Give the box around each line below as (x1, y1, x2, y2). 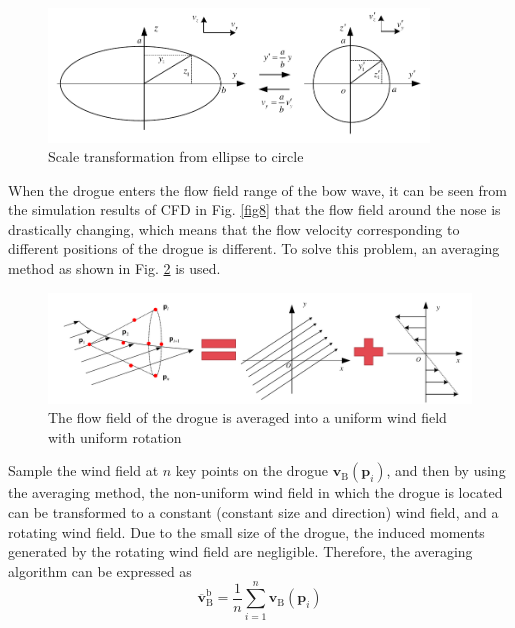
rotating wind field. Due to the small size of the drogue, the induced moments (8, 521, 485, 542)
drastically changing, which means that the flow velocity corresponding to (8, 218, 460, 239)
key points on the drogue (175, 460, 329, 481)
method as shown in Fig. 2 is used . (8, 258, 221, 279)
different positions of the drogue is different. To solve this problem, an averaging (8, 238, 500, 259)
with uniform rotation (48, 426, 182, 447)
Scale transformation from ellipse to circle (48, 146, 304, 167)
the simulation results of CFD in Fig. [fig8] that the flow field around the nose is (8, 199, 501, 220)
